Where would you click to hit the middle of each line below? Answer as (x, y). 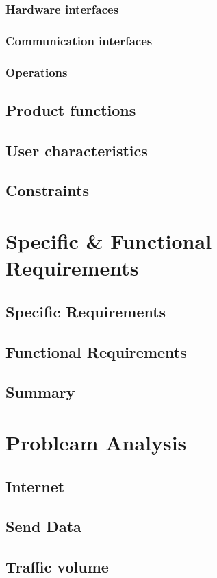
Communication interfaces (79, 40)
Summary (40, 392)
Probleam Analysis (96, 442)
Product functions (71, 109)
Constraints (47, 190)
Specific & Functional (109, 241)
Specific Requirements (86, 311)
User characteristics (77, 150)
